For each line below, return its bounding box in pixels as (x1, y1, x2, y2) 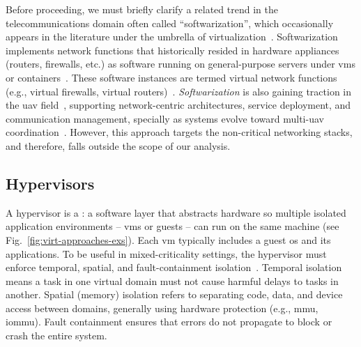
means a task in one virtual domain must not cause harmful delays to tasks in (6, 273, 339, 288)
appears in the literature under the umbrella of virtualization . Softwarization (6, 29, 338, 44)
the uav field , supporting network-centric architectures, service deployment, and (6, 98, 351, 112)
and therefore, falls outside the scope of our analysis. (6, 138, 231, 153)
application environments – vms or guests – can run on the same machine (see (6, 219, 339, 233)
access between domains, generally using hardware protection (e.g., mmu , (6, 300, 318, 315)
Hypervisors (6, 172, 95, 194)
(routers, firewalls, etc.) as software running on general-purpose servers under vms (6, 56, 355, 71)
